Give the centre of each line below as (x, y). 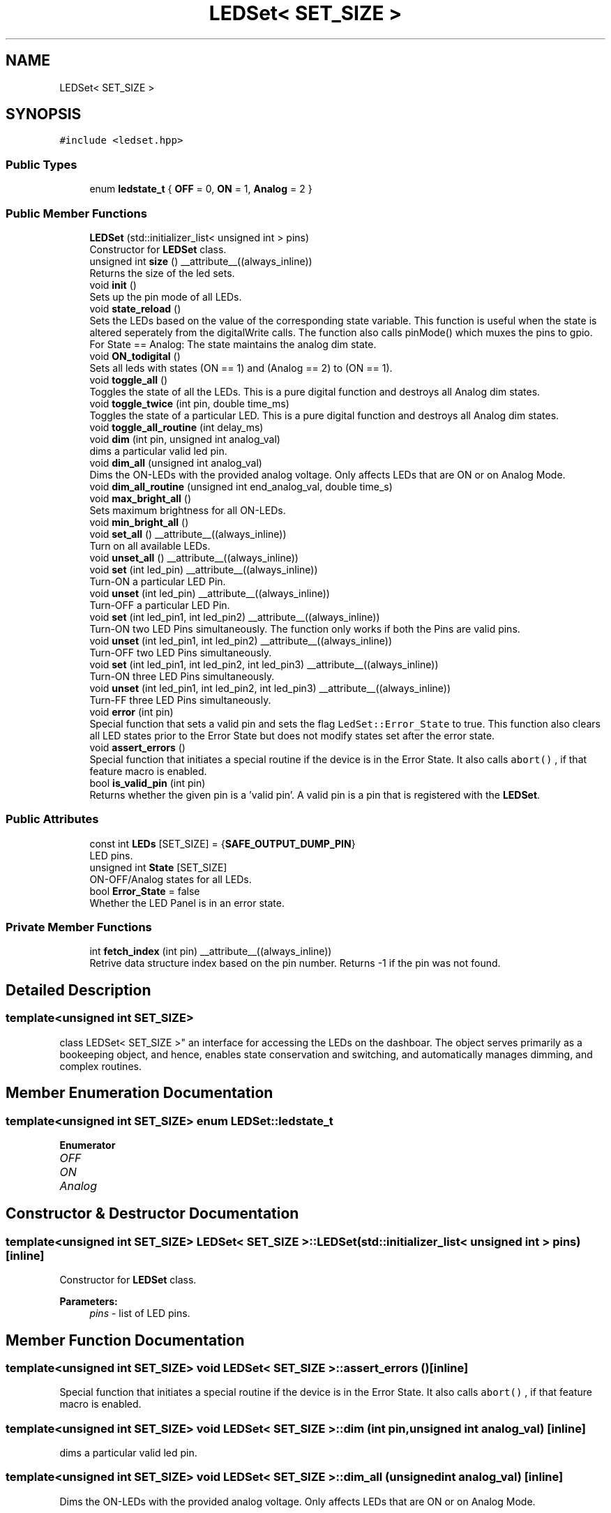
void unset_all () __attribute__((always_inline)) (194, 557)
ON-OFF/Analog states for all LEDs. (171, 879)
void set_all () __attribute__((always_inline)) (188, 534)
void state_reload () (135, 308)
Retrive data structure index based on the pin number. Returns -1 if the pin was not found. (295, 963)
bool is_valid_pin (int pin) (148, 783)
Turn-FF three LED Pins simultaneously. (180, 700)
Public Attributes (52, 819)
